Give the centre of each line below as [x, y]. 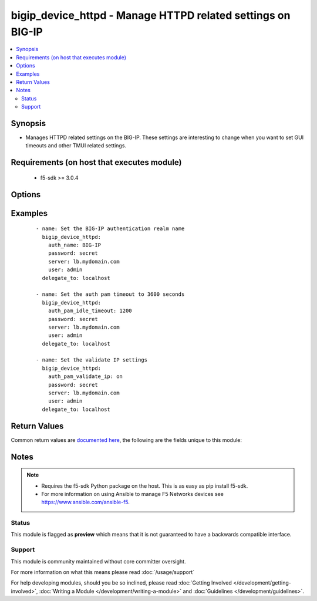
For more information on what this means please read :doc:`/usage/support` [103, 572]
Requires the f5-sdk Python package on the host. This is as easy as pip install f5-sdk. [145, 486]
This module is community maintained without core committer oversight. [98, 561]
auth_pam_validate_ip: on [85, 377]
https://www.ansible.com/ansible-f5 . [86, 502]
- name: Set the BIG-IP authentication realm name [110, 229]
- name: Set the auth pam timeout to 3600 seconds [110, 294]
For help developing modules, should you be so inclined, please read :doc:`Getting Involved [121, 583]
